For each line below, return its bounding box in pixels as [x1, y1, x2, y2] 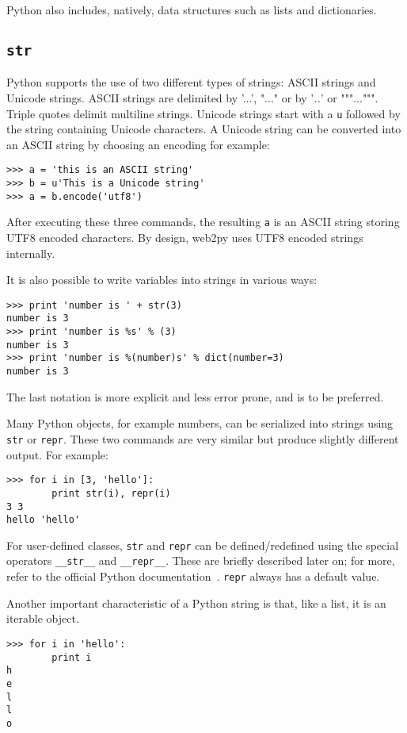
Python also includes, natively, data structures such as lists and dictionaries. [6, 2, 377, 17]
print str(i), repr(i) [51, 487, 171, 499]
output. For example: [6, 446, 108, 462]
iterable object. [6, 610, 79, 627]
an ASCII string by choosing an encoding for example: [6, 136, 270, 152]
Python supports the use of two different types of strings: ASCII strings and [6, 74, 376, 90]
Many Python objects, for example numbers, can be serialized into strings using [6, 415, 394, 432]
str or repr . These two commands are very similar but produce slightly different [6, 430, 399, 447]
